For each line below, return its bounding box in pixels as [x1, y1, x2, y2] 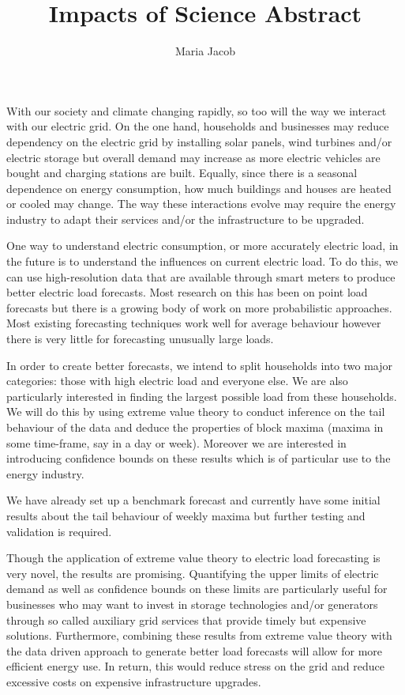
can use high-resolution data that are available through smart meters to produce [6, 268, 396, 285]
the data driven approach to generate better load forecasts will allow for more [6, 642, 383, 659]
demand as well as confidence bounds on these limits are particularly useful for [6, 580, 388, 597]
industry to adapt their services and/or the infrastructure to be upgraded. [6, 210, 365, 227]
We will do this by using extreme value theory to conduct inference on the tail [6, 403, 385, 420]
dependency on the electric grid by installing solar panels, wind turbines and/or [6, 133, 392, 149]
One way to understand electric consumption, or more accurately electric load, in [6, 237, 399, 254]
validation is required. [6, 523, 112, 539]
